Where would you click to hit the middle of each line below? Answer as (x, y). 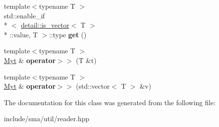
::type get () (68, 34)
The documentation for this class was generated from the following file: (110, 102)
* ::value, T (21, 34)
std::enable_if (25, 15)
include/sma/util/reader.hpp (47, 119)
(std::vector (93, 86)
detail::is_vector (45, 25)
